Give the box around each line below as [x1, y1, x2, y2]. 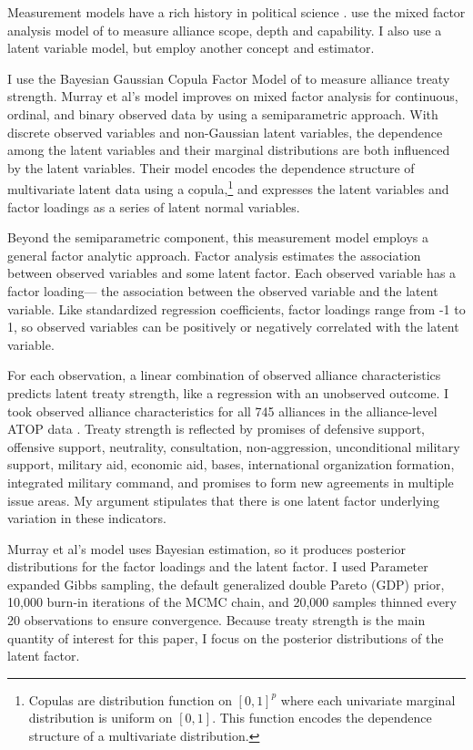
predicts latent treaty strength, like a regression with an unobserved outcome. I [7, 383, 449, 402]
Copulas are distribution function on [28, 690, 232, 709]
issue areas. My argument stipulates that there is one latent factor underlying [7, 490, 440, 509]
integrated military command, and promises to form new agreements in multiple [7, 472, 454, 491]
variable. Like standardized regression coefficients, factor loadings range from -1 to [7, 299, 466, 318]
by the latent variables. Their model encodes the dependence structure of [7, 158, 415, 177]
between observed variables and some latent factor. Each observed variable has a [7, 263, 457, 283]
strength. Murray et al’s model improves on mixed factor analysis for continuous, [7, 87, 458, 106]
